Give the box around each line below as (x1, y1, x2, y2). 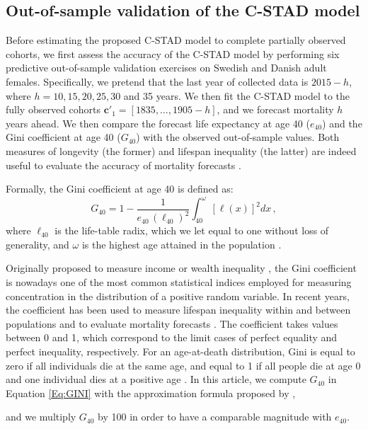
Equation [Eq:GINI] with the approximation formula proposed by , (6, 385, 296, 400)
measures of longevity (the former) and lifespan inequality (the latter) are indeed (6, 143, 357, 158)
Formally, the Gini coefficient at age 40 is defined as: (6, 181, 234, 196)
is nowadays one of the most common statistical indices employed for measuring (6, 274, 352, 289)
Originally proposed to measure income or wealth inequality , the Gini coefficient (6, 261, 357, 275)
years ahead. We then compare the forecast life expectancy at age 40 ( (6, 115, 310, 130)
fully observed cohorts (6, 102, 101, 117)
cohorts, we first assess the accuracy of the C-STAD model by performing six (6, 46, 340, 61)
